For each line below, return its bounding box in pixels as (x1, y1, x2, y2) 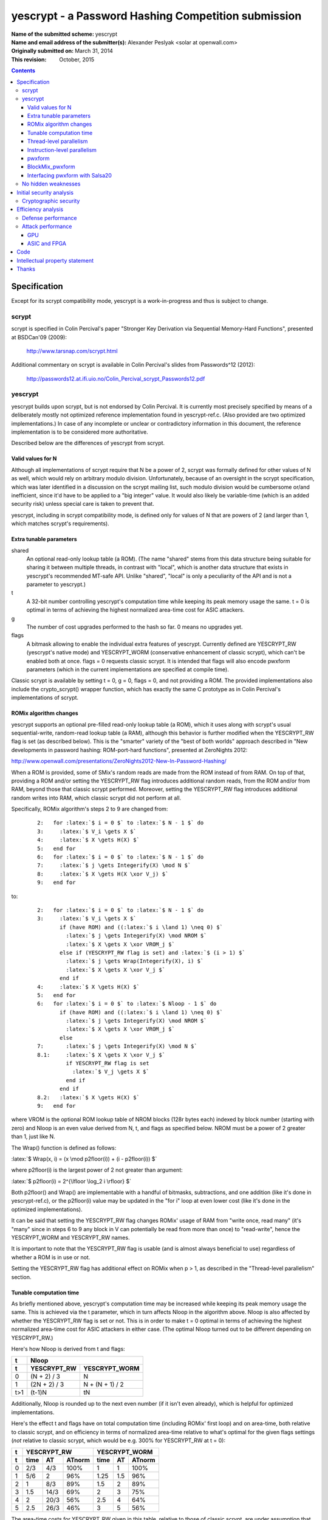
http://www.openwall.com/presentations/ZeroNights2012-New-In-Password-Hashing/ (11, 758, 227, 765)
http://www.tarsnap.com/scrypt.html (26, 347, 118, 354)
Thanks (16, 265, 36, 273)
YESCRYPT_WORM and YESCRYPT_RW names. (11, 1234, 130, 1242)
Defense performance (22, 214, 77, 221)
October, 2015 (59, 55, 95, 63)
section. (11, 1273, 32, 1280)
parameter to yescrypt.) (26, 581, 86, 588)
